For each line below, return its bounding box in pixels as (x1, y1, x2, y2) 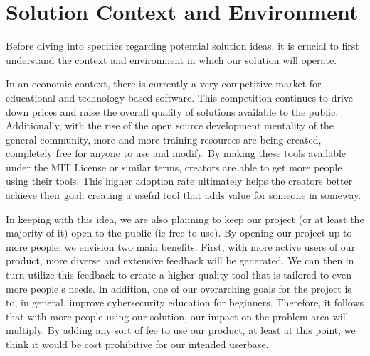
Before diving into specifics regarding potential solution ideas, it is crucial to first (6, 38, 359, 53)
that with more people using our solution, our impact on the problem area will (6, 308, 349, 323)
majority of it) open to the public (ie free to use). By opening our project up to (6, 225, 352, 240)
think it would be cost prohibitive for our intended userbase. (6, 337, 269, 351)
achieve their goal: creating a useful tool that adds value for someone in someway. (6, 188, 361, 203)
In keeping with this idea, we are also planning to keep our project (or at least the (6, 211, 364, 226)
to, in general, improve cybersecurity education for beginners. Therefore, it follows (6, 295, 364, 310)
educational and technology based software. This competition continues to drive (6, 90, 354, 104)
